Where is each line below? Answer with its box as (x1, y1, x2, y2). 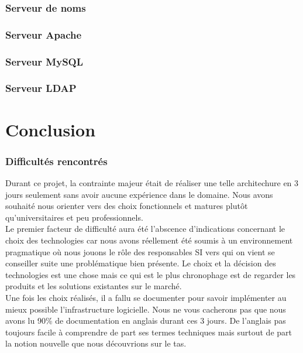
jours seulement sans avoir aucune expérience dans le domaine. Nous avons (5, 188, 273, 200)
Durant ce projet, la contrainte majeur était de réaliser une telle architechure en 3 (5, 176, 299, 189)
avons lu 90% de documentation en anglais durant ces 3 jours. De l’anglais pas (5, 314, 286, 327)
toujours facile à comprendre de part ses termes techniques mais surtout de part (5, 325, 292, 338)
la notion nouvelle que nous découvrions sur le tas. (5, 337, 187, 349)
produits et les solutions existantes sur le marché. (5, 280, 182, 292)
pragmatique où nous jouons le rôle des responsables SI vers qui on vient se (5, 245, 275, 258)
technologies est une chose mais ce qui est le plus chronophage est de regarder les (5, 268, 296, 280)
